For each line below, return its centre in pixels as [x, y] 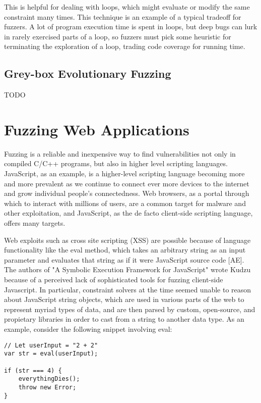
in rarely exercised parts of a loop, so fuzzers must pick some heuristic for [118, 36]
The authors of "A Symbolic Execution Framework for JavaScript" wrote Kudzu [127, 269]
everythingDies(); [49, 379]
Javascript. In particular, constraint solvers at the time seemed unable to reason [128, 289]
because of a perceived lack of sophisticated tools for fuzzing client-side [114, 280]
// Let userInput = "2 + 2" [51, 345]
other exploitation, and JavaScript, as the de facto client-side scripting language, [128, 213]
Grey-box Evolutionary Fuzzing [88, 73]
